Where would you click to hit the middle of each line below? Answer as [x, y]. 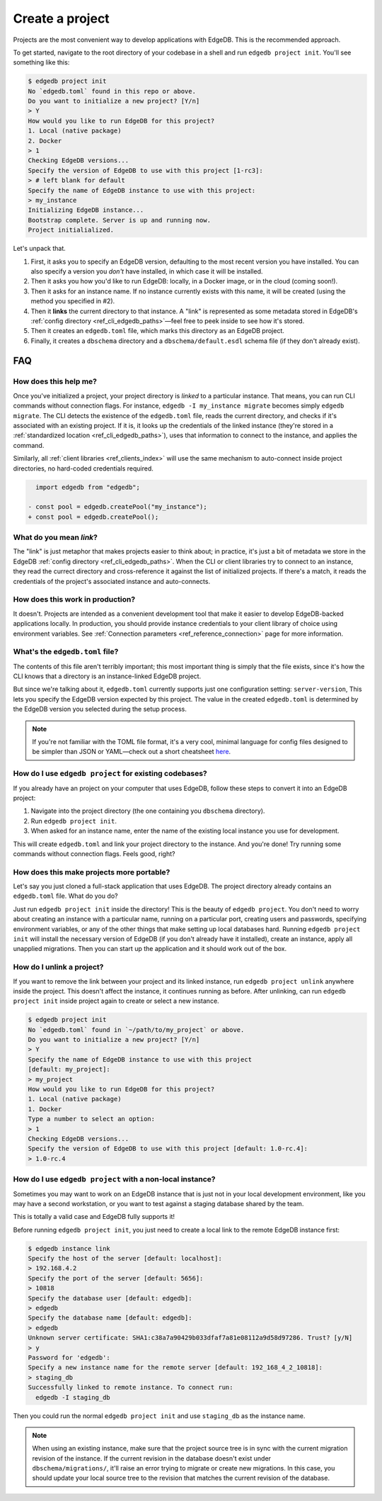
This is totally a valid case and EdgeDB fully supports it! [94, 1217]
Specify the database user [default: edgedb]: [110, 1298]
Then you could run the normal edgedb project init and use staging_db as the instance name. [159, 1416]
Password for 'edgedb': [69, 1357]
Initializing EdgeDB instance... [86, 210]
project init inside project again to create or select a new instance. [116, 1001]
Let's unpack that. [40, 249]
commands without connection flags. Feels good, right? [94, 853]
